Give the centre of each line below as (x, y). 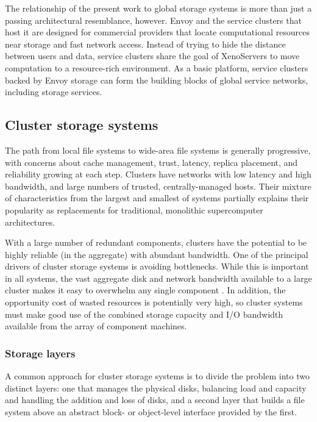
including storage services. (54, 92)
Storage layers (40, 353)
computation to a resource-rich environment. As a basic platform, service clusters (157, 67)
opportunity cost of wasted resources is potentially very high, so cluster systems (154, 302)
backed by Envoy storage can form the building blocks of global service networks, (157, 80)
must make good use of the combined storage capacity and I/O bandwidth (144, 314)
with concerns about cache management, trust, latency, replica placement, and (151, 162)
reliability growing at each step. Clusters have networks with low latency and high (158, 174)
